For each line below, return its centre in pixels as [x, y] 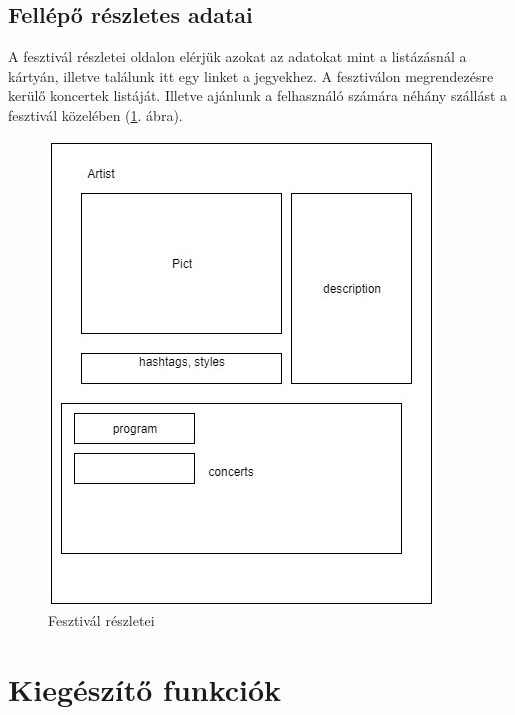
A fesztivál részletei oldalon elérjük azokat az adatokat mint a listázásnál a [237, 56]
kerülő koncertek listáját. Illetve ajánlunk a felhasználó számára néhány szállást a [258, 95]
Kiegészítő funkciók [145, 688]
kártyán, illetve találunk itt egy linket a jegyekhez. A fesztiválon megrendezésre [251, 75]
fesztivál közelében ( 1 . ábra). [95, 114]
